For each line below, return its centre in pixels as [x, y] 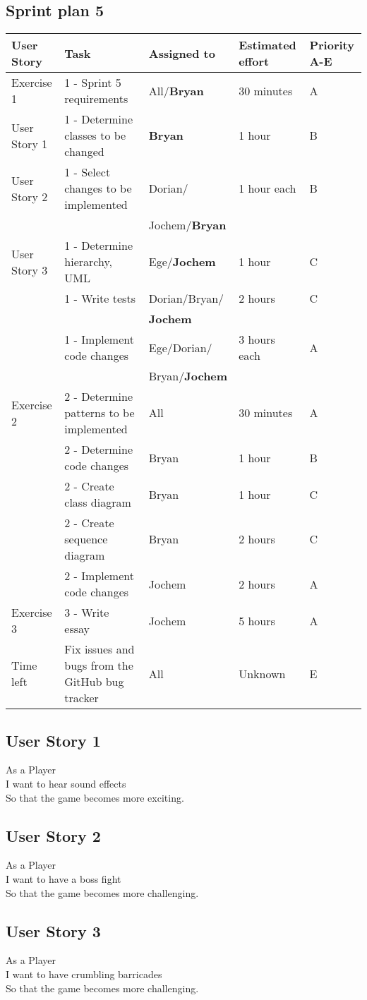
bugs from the [99, 665]
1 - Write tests [100, 299]
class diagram [98, 502]
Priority [332, 45]
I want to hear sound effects [66, 783]
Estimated [267, 45]
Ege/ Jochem [182, 262]
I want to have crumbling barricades [84, 974]
